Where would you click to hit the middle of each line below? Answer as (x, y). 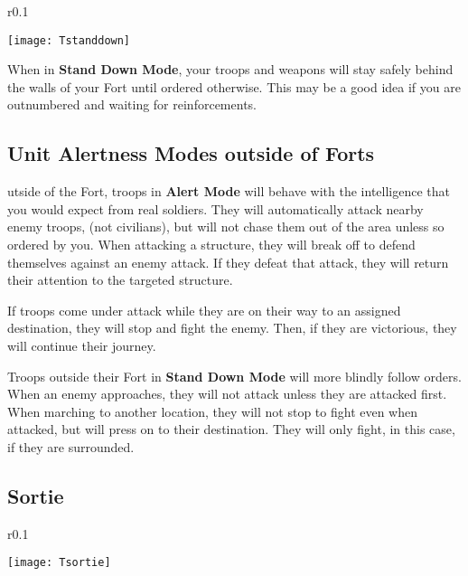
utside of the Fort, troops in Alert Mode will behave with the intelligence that (229, 191)
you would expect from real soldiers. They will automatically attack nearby (215, 208)
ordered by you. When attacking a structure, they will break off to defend (211, 245)
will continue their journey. (82, 345)
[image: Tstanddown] (69, 40)
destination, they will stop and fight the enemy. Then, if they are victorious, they (232, 328)
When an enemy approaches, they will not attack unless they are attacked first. (227, 394)
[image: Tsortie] (59, 563)
